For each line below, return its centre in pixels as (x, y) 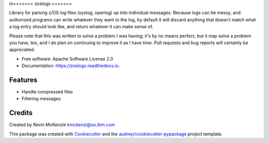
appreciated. (22, 50)
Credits (21, 113)
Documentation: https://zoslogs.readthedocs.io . (71, 66)
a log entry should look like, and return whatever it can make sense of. (81, 27)
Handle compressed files (47, 92)
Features (23, 80)
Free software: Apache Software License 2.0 (67, 59)
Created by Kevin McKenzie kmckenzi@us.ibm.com (62, 125)
